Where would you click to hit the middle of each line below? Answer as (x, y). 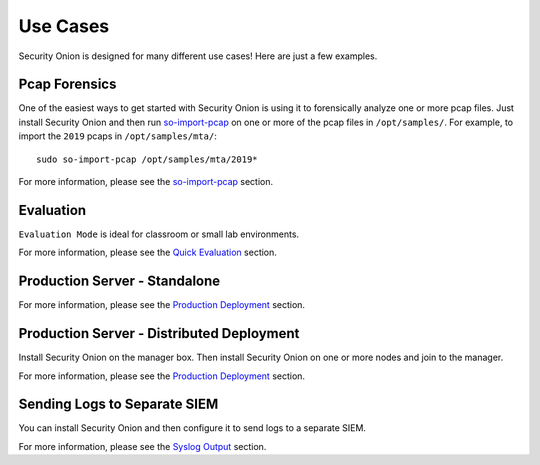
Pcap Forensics (67, 84)
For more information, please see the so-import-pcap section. (146, 182)
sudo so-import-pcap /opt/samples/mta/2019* (147, 159)
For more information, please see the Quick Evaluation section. (147, 252)
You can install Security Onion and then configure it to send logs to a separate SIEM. (192, 428)
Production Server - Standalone (119, 281)
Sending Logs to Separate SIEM (118, 404)
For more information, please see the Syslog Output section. (142, 446)
